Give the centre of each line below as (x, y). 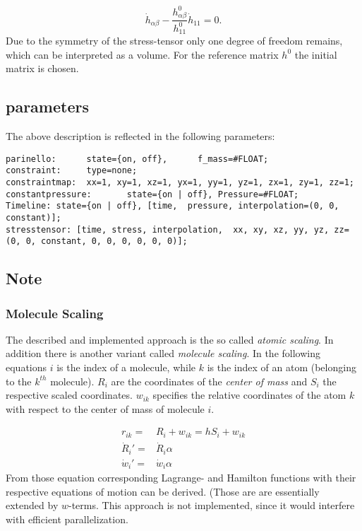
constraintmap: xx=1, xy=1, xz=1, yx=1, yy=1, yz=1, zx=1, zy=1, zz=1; (180, 182)
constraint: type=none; (72, 171)
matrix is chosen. (42, 68)
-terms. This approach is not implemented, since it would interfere (211, 505)
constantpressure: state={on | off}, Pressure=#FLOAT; (152, 194)
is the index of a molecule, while (126, 367)
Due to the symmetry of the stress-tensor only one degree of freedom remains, (174, 41)
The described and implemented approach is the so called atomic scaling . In (170, 339)
